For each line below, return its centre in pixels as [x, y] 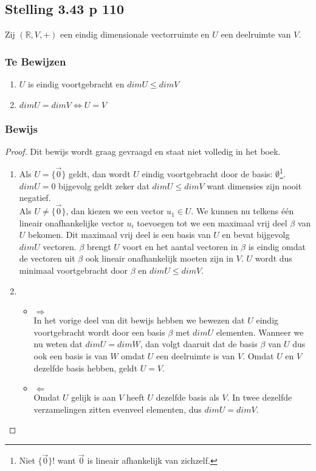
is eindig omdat [277, 246]
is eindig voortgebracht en [76, 84]
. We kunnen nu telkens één [242, 211]
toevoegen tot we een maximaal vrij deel [212, 222]
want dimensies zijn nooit [254, 185]
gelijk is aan [94, 397]
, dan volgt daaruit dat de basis [199, 344]
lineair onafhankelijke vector [71, 222]
